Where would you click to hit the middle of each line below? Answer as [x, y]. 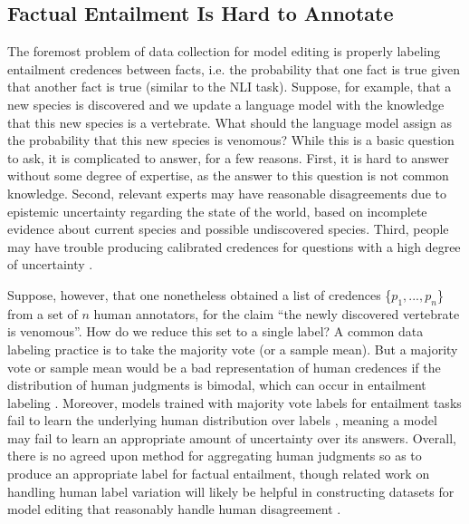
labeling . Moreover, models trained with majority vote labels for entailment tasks [234, 402]
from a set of [43, 313]
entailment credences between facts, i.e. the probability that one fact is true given [234, 68]
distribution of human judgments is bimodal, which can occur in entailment [217, 385]
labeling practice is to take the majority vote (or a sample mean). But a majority [233, 349]
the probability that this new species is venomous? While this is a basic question [231, 140]
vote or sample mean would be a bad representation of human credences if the [224, 367]
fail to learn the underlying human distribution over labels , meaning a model [222, 420]
